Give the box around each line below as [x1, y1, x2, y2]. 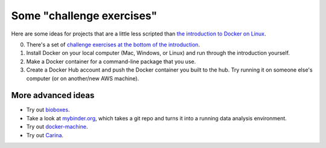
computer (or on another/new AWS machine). [26, 75, 139, 82]
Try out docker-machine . [26, 123, 88, 131]
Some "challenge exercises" [11, 9, 158, 22]
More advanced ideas [11, 90, 95, 100]
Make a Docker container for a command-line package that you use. [26, 58, 196, 65]
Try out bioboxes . [26, 106, 70, 114]
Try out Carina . [26, 131, 63, 138]
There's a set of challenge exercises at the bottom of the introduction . [26, 41, 200, 48]
